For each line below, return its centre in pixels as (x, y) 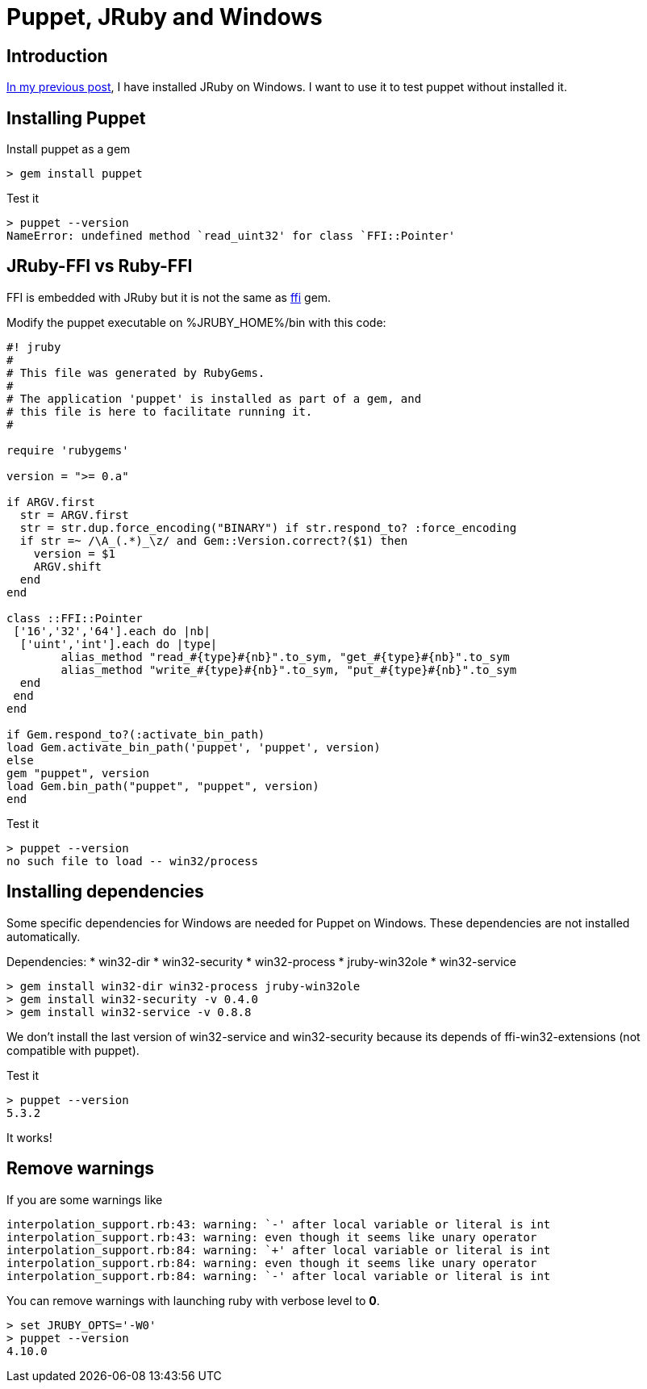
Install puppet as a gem (69, 149)
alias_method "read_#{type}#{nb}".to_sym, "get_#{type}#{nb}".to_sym (285, 657)
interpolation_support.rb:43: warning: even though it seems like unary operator (272, 1237)
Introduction (57, 56)
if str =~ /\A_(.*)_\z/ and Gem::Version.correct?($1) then (214, 540)
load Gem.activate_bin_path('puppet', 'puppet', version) (194, 747)
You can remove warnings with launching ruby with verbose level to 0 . (193, 1300)
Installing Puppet (76, 118)
